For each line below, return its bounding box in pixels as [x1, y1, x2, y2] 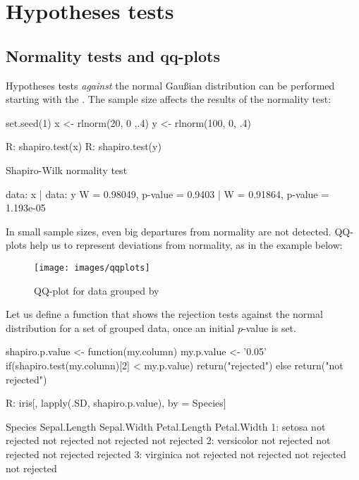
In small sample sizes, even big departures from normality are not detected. [6, 223, 331, 238]
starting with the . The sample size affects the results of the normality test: [6, 92, 331, 106]
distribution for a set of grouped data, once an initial [6, 320, 235, 335]
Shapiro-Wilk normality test [6, 162, 128, 177]
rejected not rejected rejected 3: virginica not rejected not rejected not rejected [6, 446, 346, 461]
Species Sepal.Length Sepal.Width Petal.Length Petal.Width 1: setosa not [6, 419, 326, 433]
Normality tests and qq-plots [6, 44, 220, 66]
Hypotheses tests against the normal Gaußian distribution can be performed [6, 78, 335, 92]
